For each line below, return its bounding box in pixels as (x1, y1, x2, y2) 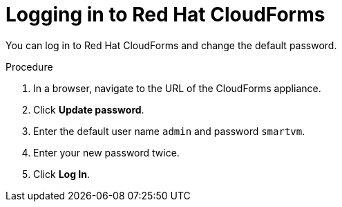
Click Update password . (33, 103, 144, 116)
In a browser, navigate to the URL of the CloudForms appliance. (33, 82, 321, 94)
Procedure (6, 60, 53, 73)
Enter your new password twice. (33, 146, 180, 159)
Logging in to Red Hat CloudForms (6, 3, 325, 26)
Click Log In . (33, 168, 90, 180)
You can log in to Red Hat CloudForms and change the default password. (6, 39, 337, 51)
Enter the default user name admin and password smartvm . (33, 125, 305, 137)
